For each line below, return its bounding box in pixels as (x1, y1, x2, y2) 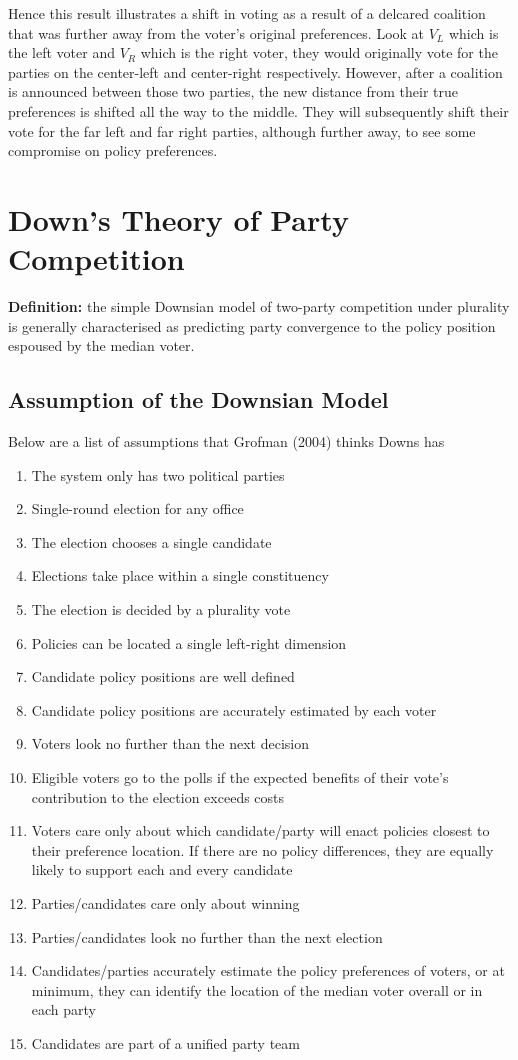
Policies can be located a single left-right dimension (31, 632, 347, 653)
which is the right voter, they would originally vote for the (140, 42, 498, 63)
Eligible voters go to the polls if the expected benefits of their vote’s (31, 766, 449, 787)
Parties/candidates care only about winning (31, 892, 300, 913)
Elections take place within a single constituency (31, 565, 329, 586)
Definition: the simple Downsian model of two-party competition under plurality (8, 296, 510, 317)
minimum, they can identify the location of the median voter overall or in (31, 979, 483, 1000)
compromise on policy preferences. (8, 140, 218, 161)
